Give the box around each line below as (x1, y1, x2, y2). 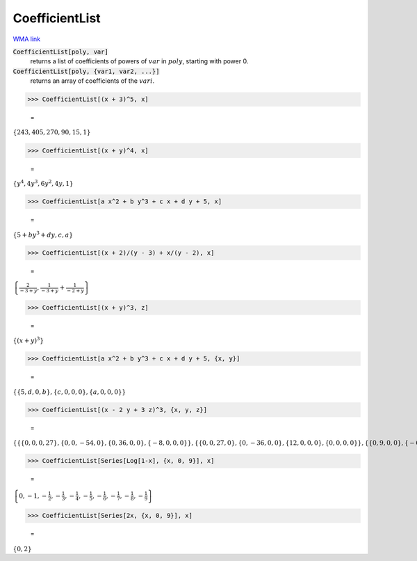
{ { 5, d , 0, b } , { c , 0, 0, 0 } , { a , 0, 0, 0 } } (13, 388, 126, 396)
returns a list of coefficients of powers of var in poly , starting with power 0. (30, 57, 249, 65)
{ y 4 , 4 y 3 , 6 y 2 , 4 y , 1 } (13, 178, 74, 188)
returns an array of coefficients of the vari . (30, 77, 155, 85)
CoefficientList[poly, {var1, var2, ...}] (13, 67, 160, 75)
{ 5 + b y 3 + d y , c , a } (13, 230, 73, 239)
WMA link (13, 35, 41, 43)
